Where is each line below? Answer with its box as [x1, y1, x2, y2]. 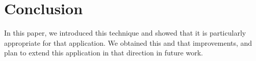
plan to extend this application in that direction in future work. [4, 47, 203, 58]
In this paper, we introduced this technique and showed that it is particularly [4, 27, 246, 38]
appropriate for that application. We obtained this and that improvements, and [4, 37, 252, 48]
